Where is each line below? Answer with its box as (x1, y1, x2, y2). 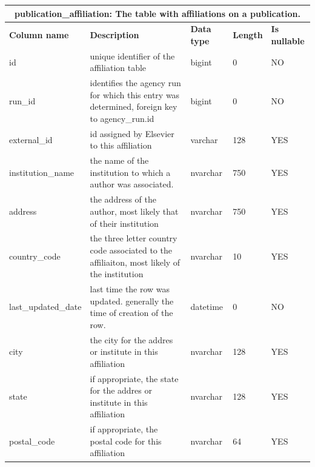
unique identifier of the (90, 49, 175, 62)
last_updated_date (9, 300, 82, 313)
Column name (9, 29, 69, 41)
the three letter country (90, 232, 177, 244)
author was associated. (90, 178, 174, 190)
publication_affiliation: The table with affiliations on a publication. (15, 7, 300, 19)
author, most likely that (90, 204, 179, 217)
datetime (190, 300, 224, 313)
